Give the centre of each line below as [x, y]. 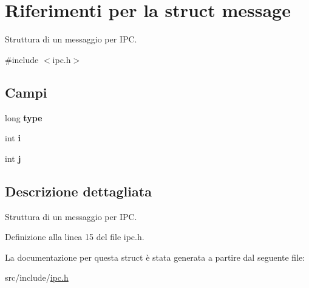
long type [24, 117]
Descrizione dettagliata [78, 191]
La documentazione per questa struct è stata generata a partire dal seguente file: [155, 257]
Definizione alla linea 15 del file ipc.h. [75, 237]
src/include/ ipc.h [37, 277]
